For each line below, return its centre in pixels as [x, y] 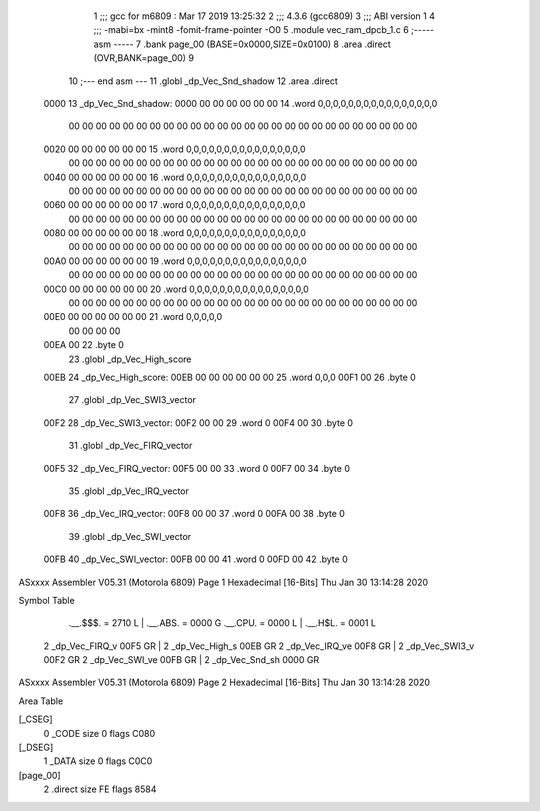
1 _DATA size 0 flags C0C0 [98, 761]
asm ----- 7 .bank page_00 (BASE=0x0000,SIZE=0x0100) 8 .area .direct [242, 44]
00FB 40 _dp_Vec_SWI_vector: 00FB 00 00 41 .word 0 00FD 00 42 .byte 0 [196, 559]
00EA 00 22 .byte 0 [84, 345]
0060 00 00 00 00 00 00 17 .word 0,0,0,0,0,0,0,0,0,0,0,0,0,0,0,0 [174, 205]
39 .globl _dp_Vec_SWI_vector [130, 536]
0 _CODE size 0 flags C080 [99, 733]
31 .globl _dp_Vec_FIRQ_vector [130, 446]
